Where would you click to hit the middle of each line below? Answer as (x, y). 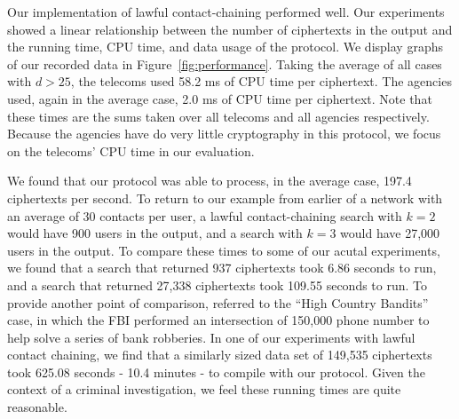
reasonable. (37, 407)
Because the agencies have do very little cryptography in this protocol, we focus (224, 134)
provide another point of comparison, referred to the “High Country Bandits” (218, 302)
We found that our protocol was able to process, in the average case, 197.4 (210, 181)
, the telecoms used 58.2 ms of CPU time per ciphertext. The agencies (261, 81)
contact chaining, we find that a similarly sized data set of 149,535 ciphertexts (220, 355)
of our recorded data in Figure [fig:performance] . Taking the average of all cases (225, 63)
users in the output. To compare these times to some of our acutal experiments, (224, 250)
